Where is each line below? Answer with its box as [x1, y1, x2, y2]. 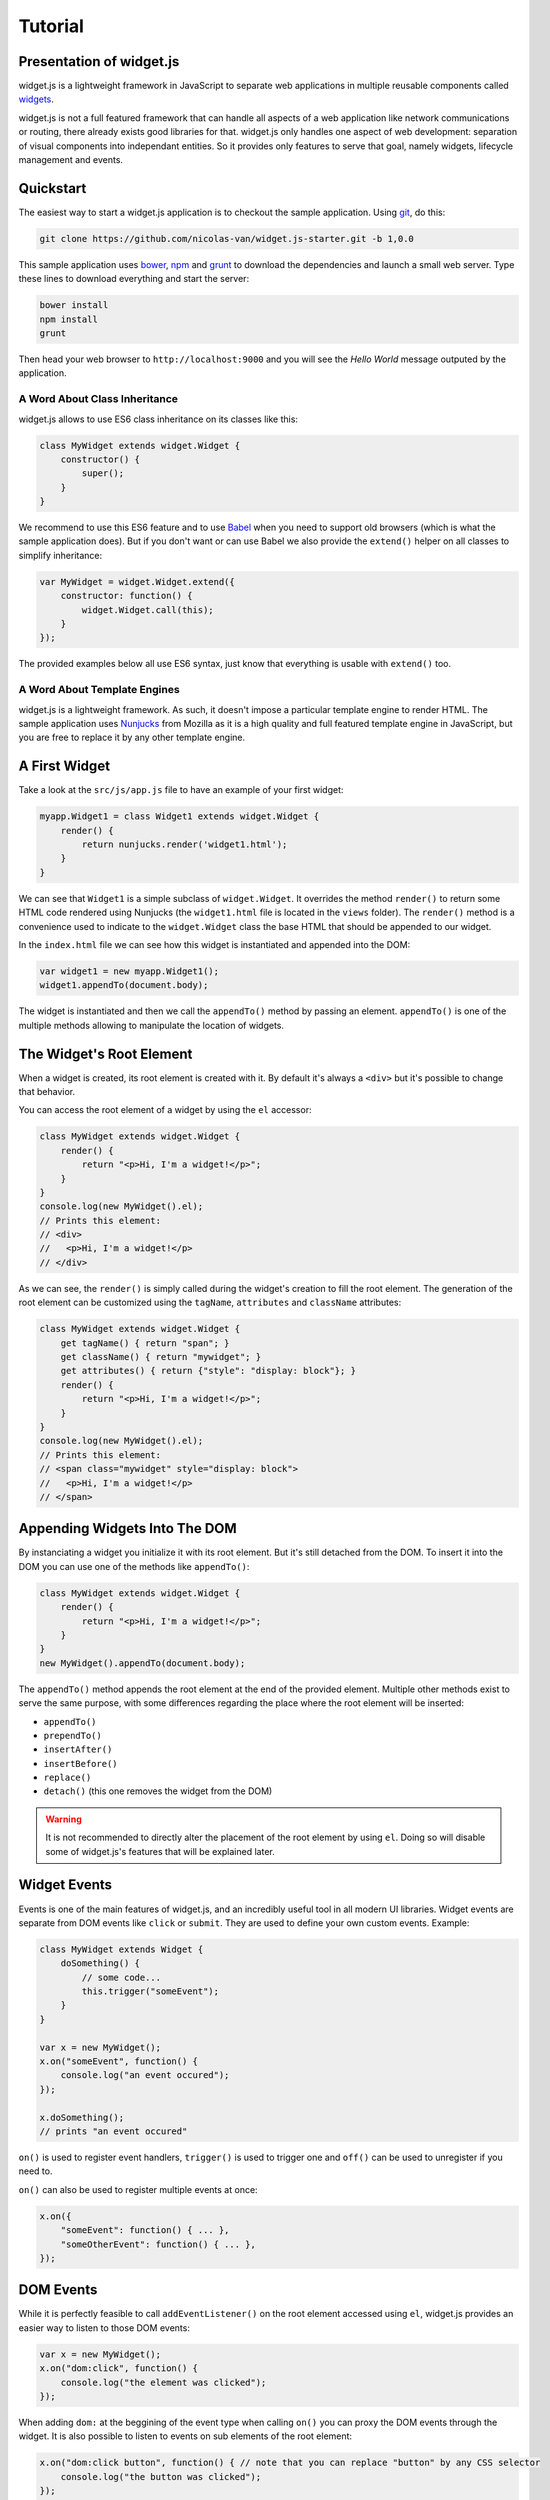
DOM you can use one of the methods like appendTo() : [18, 1560, 250, 1572]
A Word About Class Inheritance [18, 392, 179, 406]
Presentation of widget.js [18, 53, 180, 70]
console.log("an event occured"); [60, 2070, 230, 2081]
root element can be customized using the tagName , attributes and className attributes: [18, 1296, 402, 1309]
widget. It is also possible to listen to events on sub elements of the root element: [18, 2430, 353, 2442]
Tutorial [18, 15, 85, 37]
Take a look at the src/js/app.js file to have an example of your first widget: [18, 784, 344, 796]
